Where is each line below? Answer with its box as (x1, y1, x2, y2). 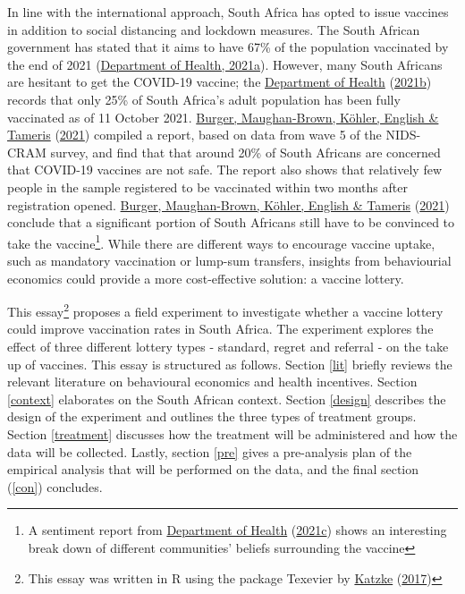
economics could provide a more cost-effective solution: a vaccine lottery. (7, 268, 404, 287)
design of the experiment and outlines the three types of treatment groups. (7, 407, 417, 426)
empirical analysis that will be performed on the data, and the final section (7, 460, 419, 479)
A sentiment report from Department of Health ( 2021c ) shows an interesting (28, 521, 447, 539)
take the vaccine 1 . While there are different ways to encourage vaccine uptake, (7, 231, 435, 252)
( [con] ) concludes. (7, 477, 103, 496)
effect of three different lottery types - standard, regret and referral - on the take (7, 337, 449, 355)
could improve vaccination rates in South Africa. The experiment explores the (7, 319, 434, 338)
